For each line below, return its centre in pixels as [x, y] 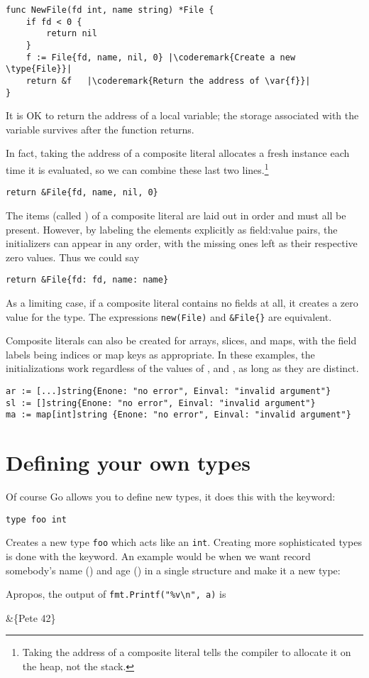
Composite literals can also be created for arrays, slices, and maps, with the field [181, 340]
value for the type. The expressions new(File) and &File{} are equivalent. [169, 316]
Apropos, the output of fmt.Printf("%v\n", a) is [116, 594]
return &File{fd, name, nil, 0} [82, 193]
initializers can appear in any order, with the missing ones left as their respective [182, 243]
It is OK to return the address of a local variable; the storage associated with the [182, 115]
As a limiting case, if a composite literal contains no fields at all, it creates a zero [182, 302]
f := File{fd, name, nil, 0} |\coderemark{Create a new [161, 57]
